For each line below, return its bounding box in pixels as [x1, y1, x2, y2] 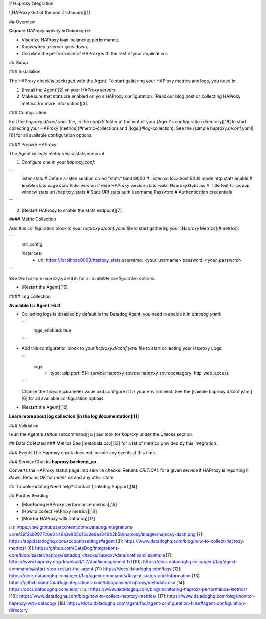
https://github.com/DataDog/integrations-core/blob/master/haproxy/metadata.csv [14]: [9, 580, 186, 586]
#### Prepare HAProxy [9, 141, 57, 147]
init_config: [21, 241, 44, 247]
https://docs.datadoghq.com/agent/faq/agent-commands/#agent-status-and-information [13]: [9, 572, 201, 578]
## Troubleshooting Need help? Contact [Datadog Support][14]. [9, 484, 139, 490]
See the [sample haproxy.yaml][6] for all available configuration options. [9, 275, 156, 281]
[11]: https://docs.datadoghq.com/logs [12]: [94, 566, 182, 572]
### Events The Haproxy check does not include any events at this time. [9, 449, 157, 455]
